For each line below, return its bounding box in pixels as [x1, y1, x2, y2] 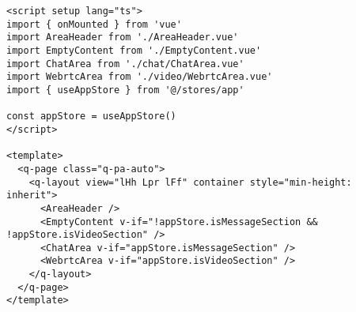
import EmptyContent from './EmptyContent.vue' [6, 44, 262, 56]
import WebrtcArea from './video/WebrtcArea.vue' [6, 71, 273, 83]
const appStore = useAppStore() [6, 111, 176, 122]
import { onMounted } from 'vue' [6, 18, 182, 30]
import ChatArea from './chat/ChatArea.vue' [6, 58, 244, 70]
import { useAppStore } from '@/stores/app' [6, 84, 244, 96]
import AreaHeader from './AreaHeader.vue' [6, 32, 239, 43]
